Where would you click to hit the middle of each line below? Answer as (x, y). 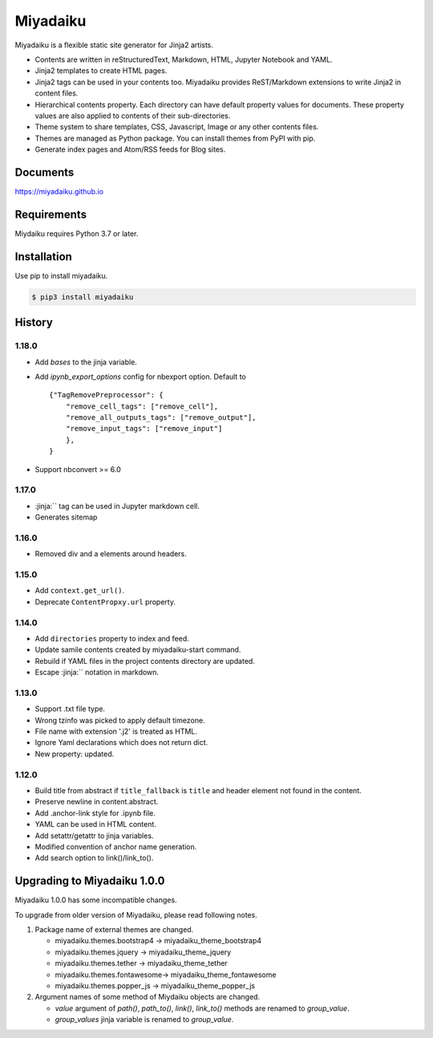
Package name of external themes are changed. (114, 930)
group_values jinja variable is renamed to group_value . (144, 1020)
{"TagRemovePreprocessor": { (106, 395)
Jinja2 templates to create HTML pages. (101, 71)
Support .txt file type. (70, 709)
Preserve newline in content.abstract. (97, 802)
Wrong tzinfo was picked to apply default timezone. (120, 720)
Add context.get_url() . (80, 591)
